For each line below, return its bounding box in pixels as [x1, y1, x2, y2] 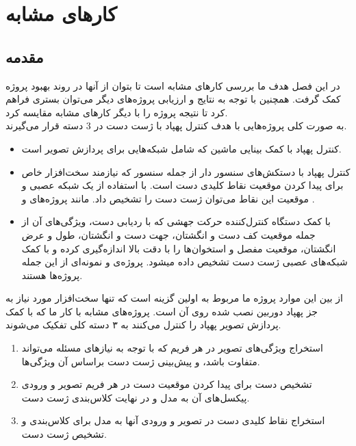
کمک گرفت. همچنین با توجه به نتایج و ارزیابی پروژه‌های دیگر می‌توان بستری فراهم [5, 92, 341, 106]
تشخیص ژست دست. [21, 427, 107, 441]
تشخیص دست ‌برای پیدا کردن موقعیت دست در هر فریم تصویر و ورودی [21, 377, 312, 391]
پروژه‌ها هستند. [21, 267, 83, 282]
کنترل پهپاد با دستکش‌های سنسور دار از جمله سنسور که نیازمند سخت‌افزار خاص [21, 164, 351, 179]
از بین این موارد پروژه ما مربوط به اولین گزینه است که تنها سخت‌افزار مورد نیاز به [5, 291, 343, 305]
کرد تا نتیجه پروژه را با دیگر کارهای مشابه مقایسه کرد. [5, 105, 228, 119]
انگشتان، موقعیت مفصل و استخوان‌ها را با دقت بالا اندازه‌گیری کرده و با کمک [21, 241, 336, 255]
